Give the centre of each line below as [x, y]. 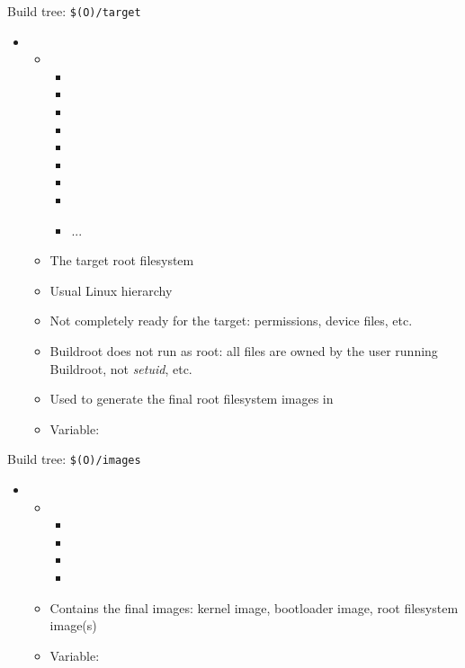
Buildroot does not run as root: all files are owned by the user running [244, 350]
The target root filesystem [122, 260]
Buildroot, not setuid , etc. [121, 368]
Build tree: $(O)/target [74, 11]
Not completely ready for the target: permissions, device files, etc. [231, 321]
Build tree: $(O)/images [74, 459]
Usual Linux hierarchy [111, 290]
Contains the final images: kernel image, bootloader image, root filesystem [254, 607]
